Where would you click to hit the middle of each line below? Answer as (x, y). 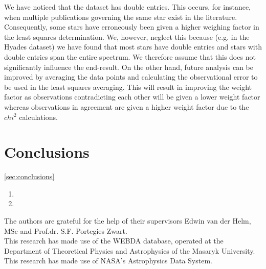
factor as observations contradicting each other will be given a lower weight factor (132, 97)
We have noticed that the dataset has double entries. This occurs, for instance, (128, 7)
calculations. (38, 117)
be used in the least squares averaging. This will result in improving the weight (128, 87)
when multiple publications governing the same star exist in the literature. (121, 17)
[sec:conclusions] (29, 176)
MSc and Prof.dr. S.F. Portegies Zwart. (66, 230)
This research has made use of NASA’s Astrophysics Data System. (108, 261)
